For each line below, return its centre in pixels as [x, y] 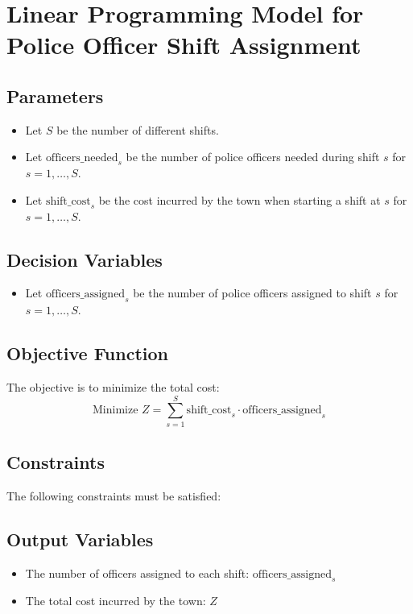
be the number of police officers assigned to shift [252, 293]
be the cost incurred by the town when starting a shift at [240, 199]
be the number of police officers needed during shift [253, 157]
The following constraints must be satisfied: [114, 495]
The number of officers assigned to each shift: [137, 573]
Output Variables [80, 539]
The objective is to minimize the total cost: [113, 386]
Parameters [55, 95]
